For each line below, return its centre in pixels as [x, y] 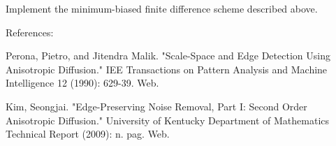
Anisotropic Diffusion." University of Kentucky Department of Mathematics [168, 120]
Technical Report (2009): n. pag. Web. [88, 134]
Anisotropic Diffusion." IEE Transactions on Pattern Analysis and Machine [167, 69]
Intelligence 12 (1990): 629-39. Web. [82, 83]
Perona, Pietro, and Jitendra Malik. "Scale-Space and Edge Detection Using [168, 56]
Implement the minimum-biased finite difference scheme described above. [162, 8]
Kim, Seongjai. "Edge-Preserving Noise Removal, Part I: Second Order [156, 106]
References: [30, 32]
